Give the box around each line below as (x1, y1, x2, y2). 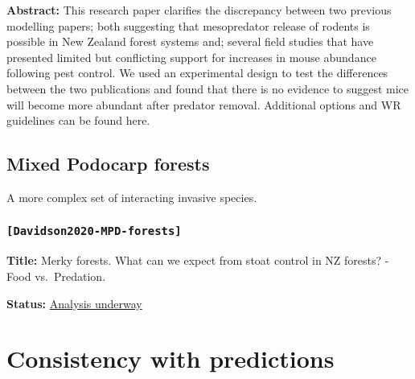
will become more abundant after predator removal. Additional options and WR (6, 96, 401, 113)
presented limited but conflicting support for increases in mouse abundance (6, 48, 376, 65)
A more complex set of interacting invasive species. (6, 188, 257, 205)
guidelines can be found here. (6, 112, 150, 129)
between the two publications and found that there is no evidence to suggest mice (6, 80, 409, 97)
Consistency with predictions (6, 342, 335, 375)
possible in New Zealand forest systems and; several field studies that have (6, 33, 374, 50)
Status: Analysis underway (6, 295, 142, 311)
